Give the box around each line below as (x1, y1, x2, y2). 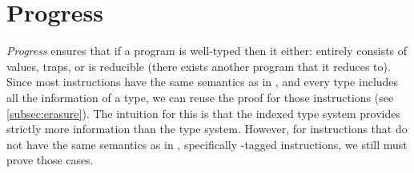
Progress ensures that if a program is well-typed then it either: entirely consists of (6, 42, 408, 59)
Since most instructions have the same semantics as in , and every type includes (6, 73, 399, 90)
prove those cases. (6, 151, 94, 168)
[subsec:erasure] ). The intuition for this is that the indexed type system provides (6, 104, 400, 121)
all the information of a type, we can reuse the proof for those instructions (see (6, 88, 394, 105)
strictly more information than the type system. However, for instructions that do (6, 120, 408, 137)
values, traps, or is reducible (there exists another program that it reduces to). (6, 57, 391, 74)
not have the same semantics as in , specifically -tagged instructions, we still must (6, 136, 408, 152)
